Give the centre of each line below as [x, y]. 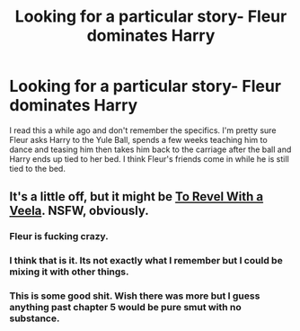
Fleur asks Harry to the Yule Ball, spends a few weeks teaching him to [138, 139]
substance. [35, 318]
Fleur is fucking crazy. [59, 237]
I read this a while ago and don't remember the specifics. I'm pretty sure [143, 130]
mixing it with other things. [69, 272]
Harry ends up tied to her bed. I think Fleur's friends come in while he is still [149, 158]
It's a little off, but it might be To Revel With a [137, 197]
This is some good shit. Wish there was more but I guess [135, 296]
